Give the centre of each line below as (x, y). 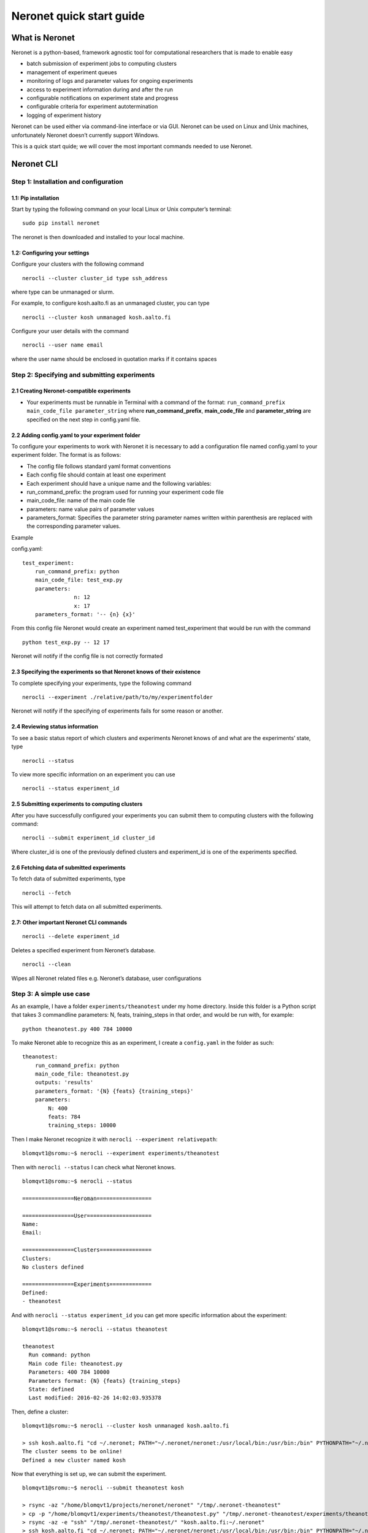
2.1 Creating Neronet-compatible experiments (71, 391)
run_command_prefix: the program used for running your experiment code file (125, 492)
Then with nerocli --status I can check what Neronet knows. (94, 1167)
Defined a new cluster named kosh (74, 1460)
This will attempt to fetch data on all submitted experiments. (87, 907)
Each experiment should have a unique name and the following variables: (119, 483)
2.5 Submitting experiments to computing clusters (77, 804)
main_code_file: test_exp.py (79, 580)
